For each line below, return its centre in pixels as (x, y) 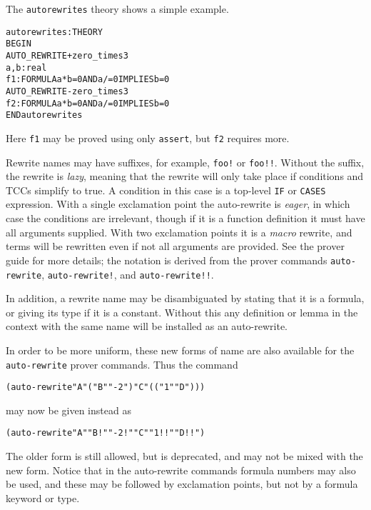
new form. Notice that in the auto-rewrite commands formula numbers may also (181, 470)
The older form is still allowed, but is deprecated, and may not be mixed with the (184, 456)
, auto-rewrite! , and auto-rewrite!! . (128, 274)
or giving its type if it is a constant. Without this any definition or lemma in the (182, 312)
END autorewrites (44, 115)
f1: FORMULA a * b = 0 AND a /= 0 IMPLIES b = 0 (88, 80)
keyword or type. (43, 497)
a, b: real (26, 67)
